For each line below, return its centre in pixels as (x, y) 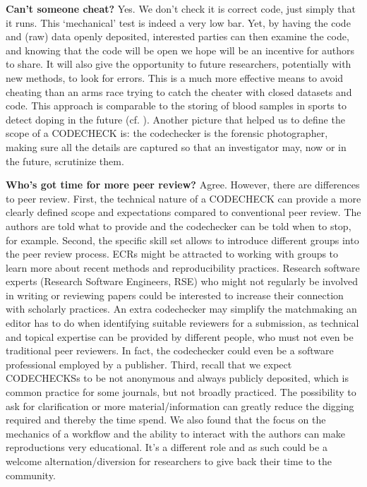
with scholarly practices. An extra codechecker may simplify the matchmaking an (181, 309)
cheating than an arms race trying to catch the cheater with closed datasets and (179, 91)
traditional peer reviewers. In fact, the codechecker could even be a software (170, 350)
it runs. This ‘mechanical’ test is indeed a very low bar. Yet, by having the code (178, 22)
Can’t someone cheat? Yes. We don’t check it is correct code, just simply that (181, 8)
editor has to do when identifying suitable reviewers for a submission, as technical (182, 323)
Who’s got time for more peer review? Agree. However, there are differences (183, 185)
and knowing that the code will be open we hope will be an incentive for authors (180, 50)
